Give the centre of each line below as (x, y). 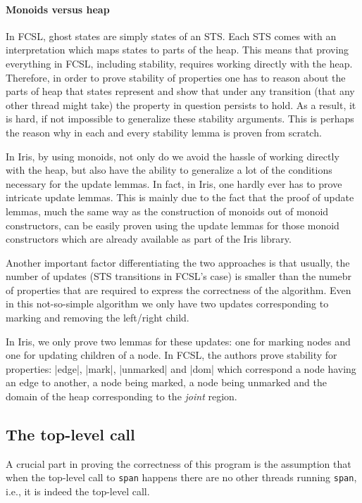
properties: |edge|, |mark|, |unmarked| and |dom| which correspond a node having (181, 368)
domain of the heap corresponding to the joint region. (121, 396)
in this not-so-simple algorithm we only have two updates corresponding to (167, 304)
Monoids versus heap (58, 9)
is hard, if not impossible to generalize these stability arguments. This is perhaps (180, 119)
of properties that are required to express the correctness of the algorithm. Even (179, 289)
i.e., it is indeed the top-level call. (78, 491)
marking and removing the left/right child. (98, 318)
